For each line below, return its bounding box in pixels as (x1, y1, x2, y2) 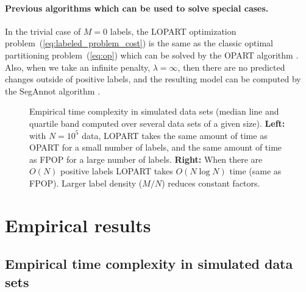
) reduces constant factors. (162, 176, 260, 189)
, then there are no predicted (177, 60, 285, 73)
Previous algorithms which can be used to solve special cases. (5, 1, 269, 14)
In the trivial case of (5, 24, 81, 37)
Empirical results (5, 212, 151, 237)
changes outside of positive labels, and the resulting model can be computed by (5, 73, 301, 85)
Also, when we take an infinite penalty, (5, 60, 151, 73)
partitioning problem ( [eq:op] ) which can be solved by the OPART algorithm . (5, 48, 299, 61)
